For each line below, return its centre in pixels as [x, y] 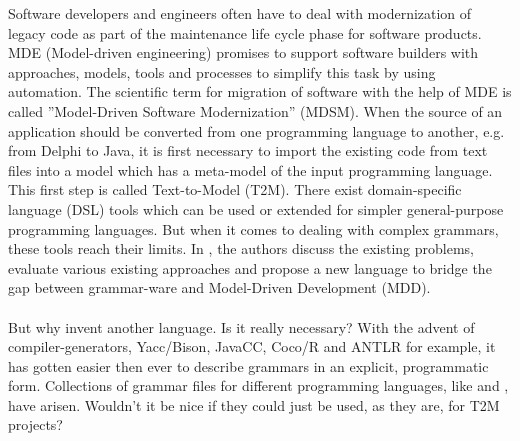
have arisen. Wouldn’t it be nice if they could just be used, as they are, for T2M [254, 404]
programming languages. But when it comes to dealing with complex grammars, [253, 228]
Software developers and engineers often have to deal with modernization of [240, 13]
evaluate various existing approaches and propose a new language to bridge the [250, 267]
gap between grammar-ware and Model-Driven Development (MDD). [219, 287]
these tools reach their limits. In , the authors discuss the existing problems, [241, 248]
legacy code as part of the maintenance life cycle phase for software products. [245, 32]
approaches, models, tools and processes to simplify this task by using [222, 71]
